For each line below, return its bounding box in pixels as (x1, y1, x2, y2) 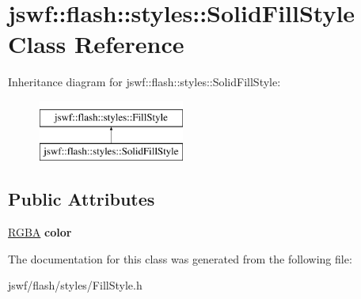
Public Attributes (8, 187, 155, 211)
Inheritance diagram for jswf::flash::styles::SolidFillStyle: (8, 74, 281, 90)
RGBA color (8, 224, 72, 240)
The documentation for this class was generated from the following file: (8, 250, 352, 267)
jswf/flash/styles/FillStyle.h (8, 277, 142, 293)
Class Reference (8, 28, 184, 60)
